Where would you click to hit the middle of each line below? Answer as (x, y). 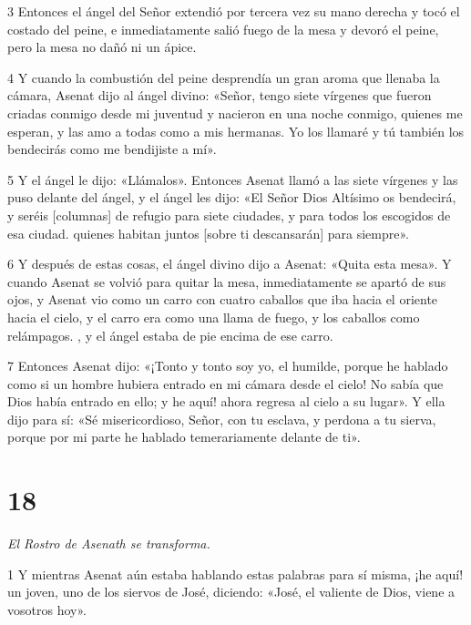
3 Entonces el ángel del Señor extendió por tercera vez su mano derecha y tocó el (234, 11)
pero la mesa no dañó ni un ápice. (102, 47)
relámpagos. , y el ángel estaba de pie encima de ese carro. (170, 335)
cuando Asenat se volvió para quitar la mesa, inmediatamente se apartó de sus (227, 281)
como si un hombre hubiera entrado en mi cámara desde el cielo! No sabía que (225, 383)
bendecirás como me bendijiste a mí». (112, 149)
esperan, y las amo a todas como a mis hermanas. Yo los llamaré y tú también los (236, 131)
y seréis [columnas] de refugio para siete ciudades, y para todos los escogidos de (229, 215)
